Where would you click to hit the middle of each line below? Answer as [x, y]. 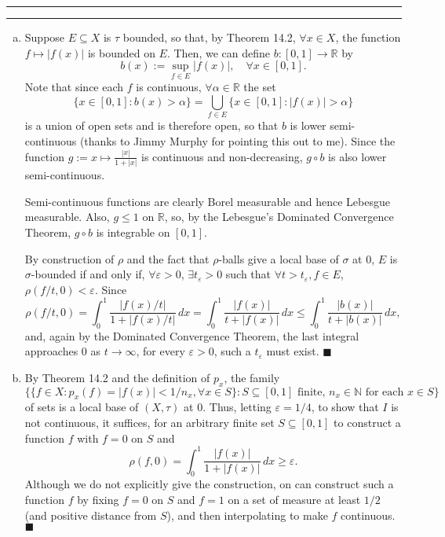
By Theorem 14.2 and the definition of [117, 377]
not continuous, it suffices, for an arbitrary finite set [150, 422]
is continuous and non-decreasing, [222, 156]
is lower [308, 125]
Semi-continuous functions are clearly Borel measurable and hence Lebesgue [207, 201]
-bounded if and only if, [88, 274]
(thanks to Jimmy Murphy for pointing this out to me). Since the [237, 140]
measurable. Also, [67, 217]
